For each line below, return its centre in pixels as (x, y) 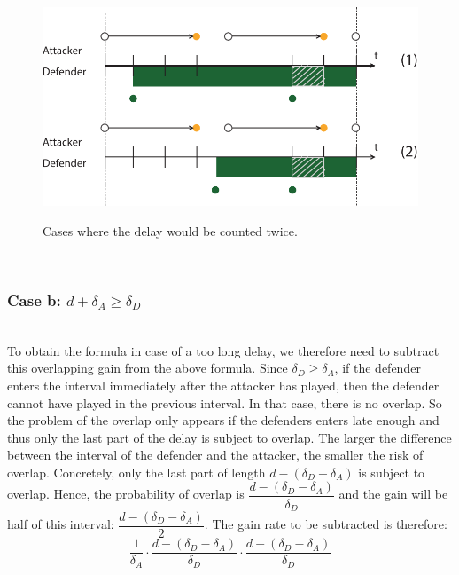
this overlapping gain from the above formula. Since (148, 368)
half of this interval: (61, 524)
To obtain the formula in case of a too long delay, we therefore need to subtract (223, 350)
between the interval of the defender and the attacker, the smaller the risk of (215, 455)
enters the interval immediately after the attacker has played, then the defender (223, 385)
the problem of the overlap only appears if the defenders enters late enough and (223, 420)
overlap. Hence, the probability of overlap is (126, 494)
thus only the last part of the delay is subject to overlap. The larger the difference (229, 437)
